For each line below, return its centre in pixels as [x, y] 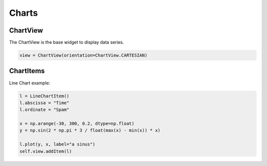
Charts [23, 13]
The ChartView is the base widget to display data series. [67, 42]
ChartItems [27, 71]
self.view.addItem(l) [46, 151]
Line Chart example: [30, 83]
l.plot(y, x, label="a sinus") [58, 144]
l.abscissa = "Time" [44, 103]
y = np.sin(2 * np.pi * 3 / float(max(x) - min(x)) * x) [90, 130]
